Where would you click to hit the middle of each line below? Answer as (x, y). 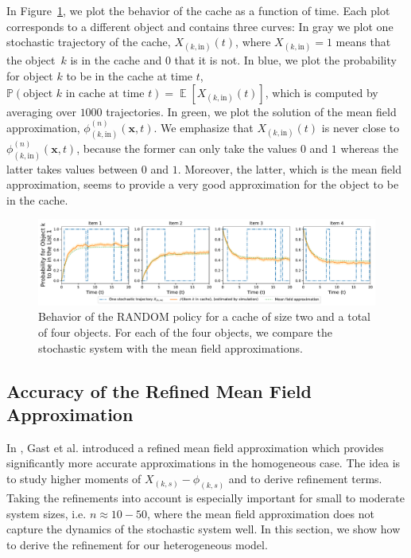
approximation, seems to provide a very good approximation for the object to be (203, 184)
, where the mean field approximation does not (260, 513)
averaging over (41, 111)
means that (363, 42)
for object (30, 75)
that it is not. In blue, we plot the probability (285, 60)
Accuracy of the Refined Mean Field (159, 390)
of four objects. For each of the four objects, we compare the (185, 332)
